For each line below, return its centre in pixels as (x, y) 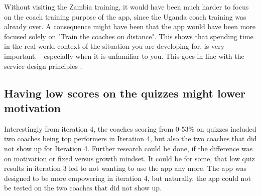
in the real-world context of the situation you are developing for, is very (114, 46)
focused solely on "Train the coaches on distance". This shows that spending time (129, 36)
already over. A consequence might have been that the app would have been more (130, 26)
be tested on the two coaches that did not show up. (83, 188)
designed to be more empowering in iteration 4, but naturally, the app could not (127, 178)
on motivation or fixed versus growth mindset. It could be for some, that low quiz (129, 158)
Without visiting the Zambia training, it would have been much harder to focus (126, 7)
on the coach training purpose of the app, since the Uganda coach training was (125, 16)
